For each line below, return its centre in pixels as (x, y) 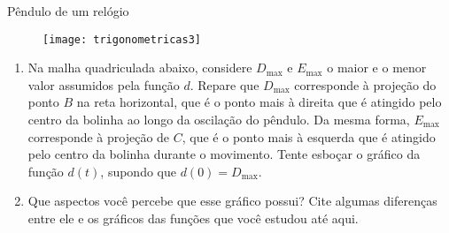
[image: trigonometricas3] (122, 39)
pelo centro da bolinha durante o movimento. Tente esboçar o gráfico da (224, 154)
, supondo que (138, 171)
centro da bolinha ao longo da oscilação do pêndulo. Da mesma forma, (219, 120)
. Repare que (224, 84)
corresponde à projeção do (365, 84)
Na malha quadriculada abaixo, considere (140, 68)
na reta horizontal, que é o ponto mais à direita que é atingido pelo (259, 102)
